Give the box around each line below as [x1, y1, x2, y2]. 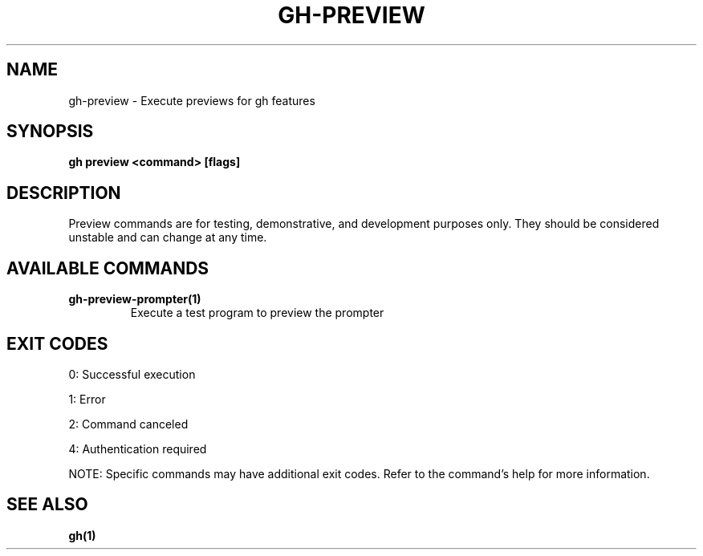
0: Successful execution [68, 367, 196, 381]
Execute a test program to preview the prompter [130, 306, 384, 320]
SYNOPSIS [6, 121, 94, 142]
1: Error [68, 392, 106, 406]
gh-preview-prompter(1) [68, 292, 201, 306]
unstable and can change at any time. [68, 230, 267, 245]
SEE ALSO [6, 494, 88, 515]
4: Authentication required [68, 441, 207, 456]
